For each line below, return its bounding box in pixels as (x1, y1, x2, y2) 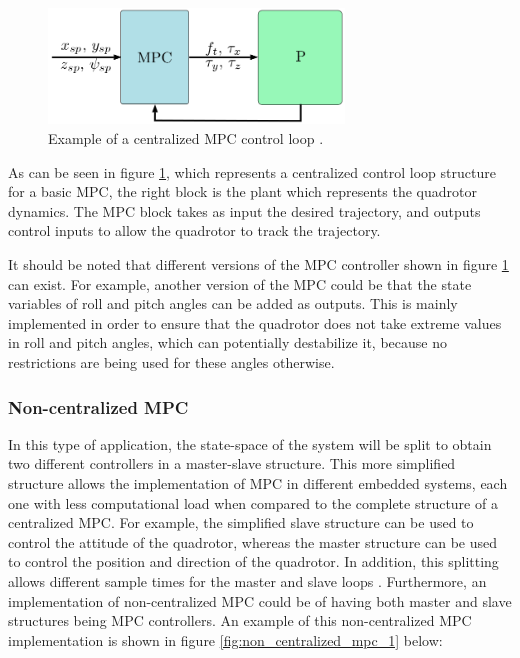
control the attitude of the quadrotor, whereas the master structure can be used (8, 531, 498, 552)
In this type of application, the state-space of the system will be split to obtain (8, 433, 492, 454)
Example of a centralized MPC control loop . (48, 128, 324, 149)
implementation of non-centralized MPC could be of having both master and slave (8, 590, 512, 611)
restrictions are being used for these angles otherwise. (8, 352, 335, 372)
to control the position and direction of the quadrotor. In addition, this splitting (8, 551, 499, 572)
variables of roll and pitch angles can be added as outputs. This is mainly (8, 293, 458, 314)
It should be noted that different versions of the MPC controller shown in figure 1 (8, 254, 509, 275)
